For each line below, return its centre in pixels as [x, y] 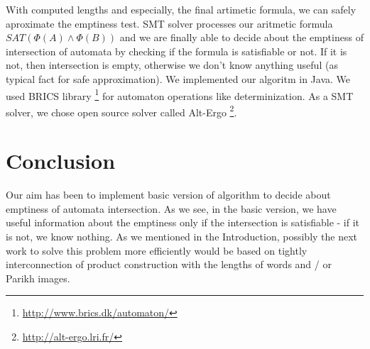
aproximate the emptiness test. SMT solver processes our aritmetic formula [169, 23]
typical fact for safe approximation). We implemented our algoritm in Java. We [178, 78]
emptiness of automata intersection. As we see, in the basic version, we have [171, 208]
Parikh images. [38, 278]
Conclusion [61, 161]
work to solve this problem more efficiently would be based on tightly [157, 250]
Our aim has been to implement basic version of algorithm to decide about [168, 195]
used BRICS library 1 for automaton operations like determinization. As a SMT [180, 94]
